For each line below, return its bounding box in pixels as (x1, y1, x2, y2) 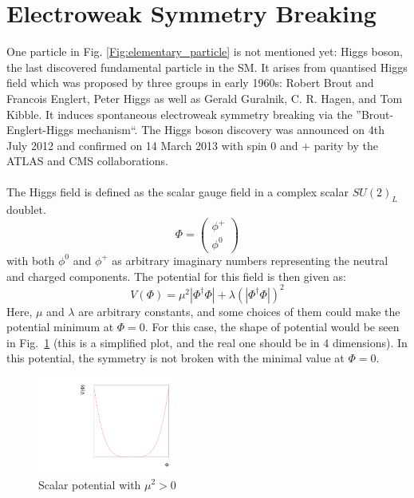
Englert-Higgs (6, 121, 73, 138)
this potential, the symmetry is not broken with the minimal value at (6, 350, 345, 366)
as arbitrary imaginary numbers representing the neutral (112, 251, 388, 268)
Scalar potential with (38, 476, 141, 492)
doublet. (6, 201, 46, 218)
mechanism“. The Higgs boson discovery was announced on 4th (77, 121, 384, 138)
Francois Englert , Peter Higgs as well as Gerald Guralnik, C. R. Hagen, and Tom (6, 89, 403, 106)
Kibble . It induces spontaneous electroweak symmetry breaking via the (6, 105, 353, 122)
